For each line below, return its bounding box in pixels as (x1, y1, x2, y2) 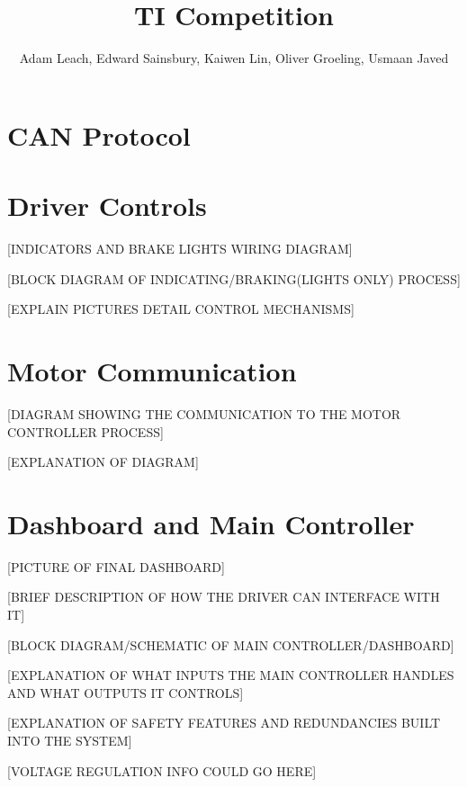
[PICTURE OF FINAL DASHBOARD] (7, 557, 225, 576)
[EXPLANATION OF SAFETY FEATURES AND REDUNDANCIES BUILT (7, 713, 441, 732)
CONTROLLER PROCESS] (7, 422, 164, 441)
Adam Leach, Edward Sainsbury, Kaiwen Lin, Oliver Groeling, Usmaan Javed (19, 49, 449, 67)
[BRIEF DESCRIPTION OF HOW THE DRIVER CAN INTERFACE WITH (7, 587, 440, 606)
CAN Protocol (7, 116, 191, 153)
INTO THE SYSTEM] (7, 731, 132, 749)
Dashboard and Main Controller (7, 505, 415, 541)
